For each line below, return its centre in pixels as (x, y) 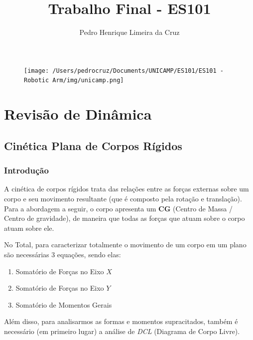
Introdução (26, 170)
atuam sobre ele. (29, 228)
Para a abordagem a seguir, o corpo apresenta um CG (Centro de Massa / (119, 208)
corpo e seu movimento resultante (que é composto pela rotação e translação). (123, 198)
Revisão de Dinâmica (78, 114)
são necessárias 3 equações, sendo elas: (63, 254)
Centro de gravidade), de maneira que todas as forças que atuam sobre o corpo (125, 218)
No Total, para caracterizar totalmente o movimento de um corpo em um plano (125, 245)
